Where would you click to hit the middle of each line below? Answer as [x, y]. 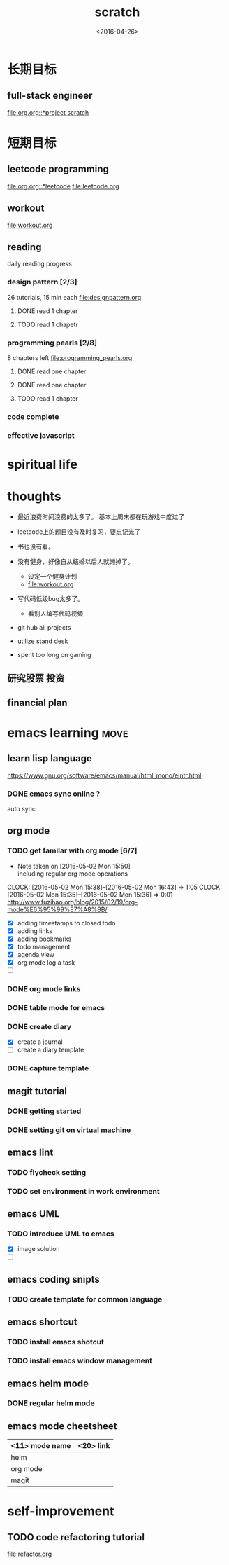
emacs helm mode [48, 1383]
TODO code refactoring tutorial [76, 1537]
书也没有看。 [36, 546]
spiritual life [43, 464]
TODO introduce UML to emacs [61, 1234]
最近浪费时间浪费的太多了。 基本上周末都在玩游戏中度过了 [101, 516]
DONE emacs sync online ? [54, 794]
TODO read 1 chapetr [47, 324]
